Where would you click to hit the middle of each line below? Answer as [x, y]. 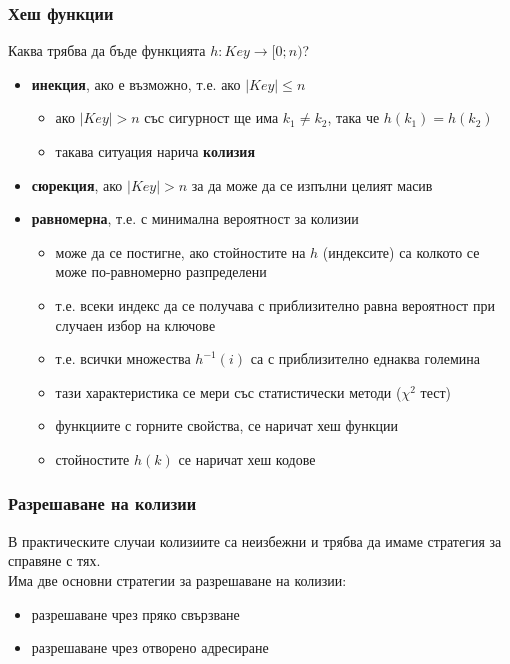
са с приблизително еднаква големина [365, 358]
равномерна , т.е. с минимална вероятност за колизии [195, 218]
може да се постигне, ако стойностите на [180, 251]
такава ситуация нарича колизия [155, 151]
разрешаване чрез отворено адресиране [150, 647]
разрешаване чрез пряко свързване [135, 613]
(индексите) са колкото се [401, 251]
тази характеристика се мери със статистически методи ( [228, 391]
